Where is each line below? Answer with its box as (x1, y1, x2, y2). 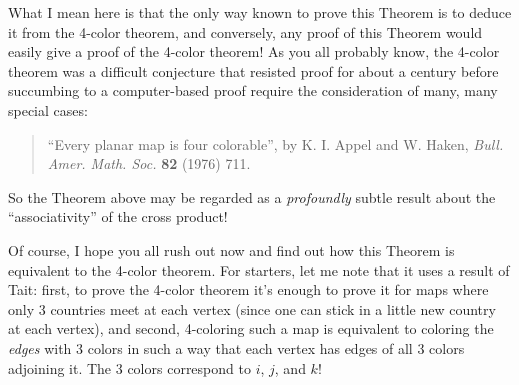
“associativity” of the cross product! (8, 206, 228, 227)
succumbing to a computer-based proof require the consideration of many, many (8, 80, 498, 101)
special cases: (8, 99, 88, 120)
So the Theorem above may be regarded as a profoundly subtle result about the (8, 186, 496, 207)
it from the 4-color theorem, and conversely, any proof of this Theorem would (8, 21, 483, 42)
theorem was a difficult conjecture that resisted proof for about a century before (8, 60, 499, 81)
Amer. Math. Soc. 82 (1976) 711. (47, 153, 251, 174)
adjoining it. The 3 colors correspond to (8, 357, 251, 378)
